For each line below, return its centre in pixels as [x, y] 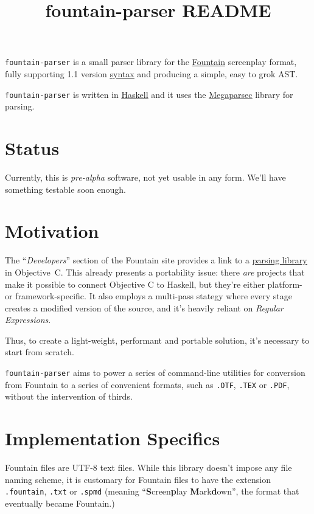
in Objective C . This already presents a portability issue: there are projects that [155, 272]
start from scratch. [40, 352]
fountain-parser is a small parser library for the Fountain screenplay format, [151, 62]
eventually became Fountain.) [60, 503]
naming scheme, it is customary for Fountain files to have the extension [138, 479]
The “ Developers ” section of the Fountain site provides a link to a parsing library [156, 260]
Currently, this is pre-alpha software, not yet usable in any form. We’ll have [145, 177]
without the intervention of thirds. [69, 396]
